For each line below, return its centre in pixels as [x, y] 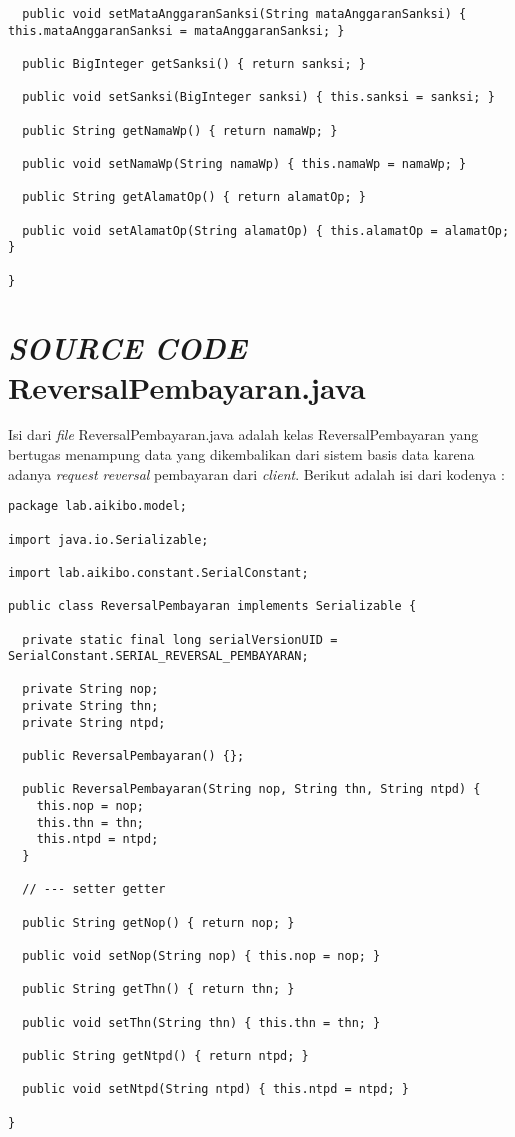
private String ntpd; [94, 722]
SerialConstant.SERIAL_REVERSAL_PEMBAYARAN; [158, 656]
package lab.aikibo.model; [97, 506]
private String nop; [90, 689]
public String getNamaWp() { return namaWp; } [180, 130]
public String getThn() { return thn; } [158, 989]
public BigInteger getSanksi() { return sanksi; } [194, 63]
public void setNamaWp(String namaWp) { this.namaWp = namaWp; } [244, 163]
